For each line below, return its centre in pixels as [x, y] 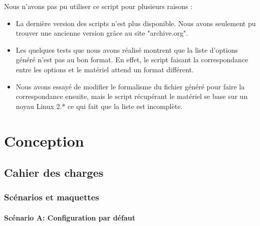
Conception [44, 140]
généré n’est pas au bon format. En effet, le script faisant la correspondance [132, 60]
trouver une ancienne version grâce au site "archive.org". [102, 33]
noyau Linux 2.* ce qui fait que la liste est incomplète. [99, 106]
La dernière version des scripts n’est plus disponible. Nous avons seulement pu [136, 23]
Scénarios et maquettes [52, 197]
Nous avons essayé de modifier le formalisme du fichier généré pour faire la [130, 86]
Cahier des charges [54, 173]
